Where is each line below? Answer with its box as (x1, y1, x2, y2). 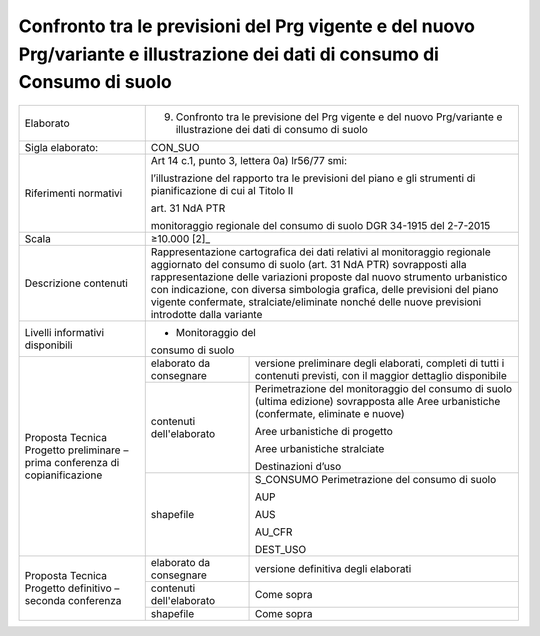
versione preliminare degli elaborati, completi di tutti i (254, 356, 505, 370)
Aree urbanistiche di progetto (254, 425, 394, 439)
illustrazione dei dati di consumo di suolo (175, 123, 369, 137)
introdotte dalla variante (150, 308, 263, 322)
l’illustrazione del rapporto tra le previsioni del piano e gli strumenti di (150, 171, 476, 185)
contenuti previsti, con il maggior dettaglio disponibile (254, 369, 507, 383)
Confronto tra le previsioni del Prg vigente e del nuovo (18, 15, 475, 37)
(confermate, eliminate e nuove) (254, 407, 405, 421)
